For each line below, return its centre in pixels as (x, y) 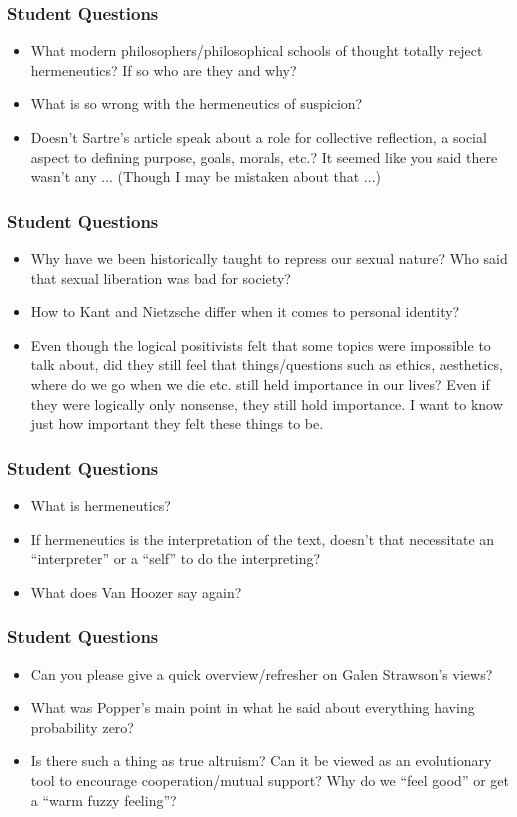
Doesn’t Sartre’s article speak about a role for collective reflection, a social (258, 137)
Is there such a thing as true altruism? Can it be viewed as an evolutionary (261, 760)
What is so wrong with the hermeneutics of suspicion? (196, 103)
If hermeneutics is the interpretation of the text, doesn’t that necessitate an (262, 538)
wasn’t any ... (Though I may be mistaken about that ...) (205, 176)
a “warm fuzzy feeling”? (103, 799)
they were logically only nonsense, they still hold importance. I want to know (266, 403)
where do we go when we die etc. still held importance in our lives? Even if (260, 383)
